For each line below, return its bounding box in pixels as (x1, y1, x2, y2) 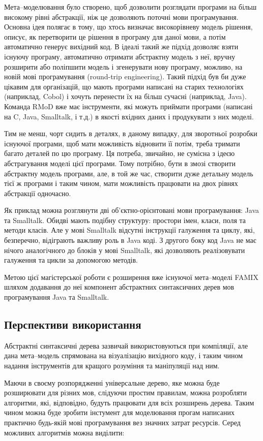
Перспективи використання (4, 317, 141, 332)
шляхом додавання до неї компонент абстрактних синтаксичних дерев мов (4, 281, 235, 292)
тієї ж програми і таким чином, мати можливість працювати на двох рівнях (4, 178, 238, 188)
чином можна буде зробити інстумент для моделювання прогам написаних (4, 407, 235, 418)
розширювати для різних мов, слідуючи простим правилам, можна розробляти (4, 387, 247, 398)
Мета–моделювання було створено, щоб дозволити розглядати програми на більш (4, 2, 257, 12)
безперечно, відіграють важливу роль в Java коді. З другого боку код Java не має (4, 235, 256, 245)
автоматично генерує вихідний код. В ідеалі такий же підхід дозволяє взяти (4, 41, 239, 52)
